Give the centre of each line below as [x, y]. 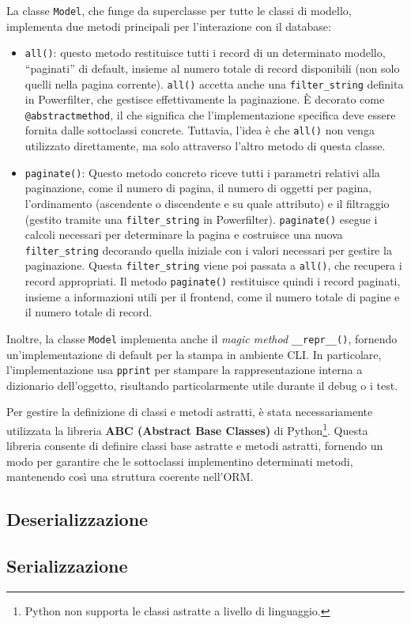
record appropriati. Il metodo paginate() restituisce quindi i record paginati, [213, 281]
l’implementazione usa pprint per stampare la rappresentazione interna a [185, 370]
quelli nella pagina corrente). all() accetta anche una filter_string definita [214, 83]
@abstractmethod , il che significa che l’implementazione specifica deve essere [210, 114]
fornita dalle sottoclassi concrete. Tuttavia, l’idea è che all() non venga [200, 130]
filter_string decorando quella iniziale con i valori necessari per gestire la [208, 250]
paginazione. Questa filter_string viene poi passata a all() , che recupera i [213, 265]
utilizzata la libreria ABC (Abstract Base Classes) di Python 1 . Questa [187, 429]
